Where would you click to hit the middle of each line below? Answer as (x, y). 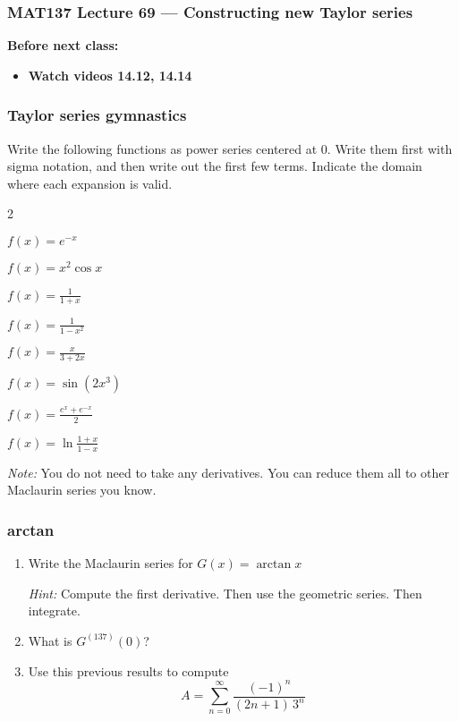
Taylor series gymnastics (97, 115)
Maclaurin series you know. (82, 490)
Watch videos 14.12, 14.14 (110, 75)
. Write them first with (390, 148)
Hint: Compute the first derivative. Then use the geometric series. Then (225, 593)
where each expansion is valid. (90, 183)
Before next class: (63, 45)
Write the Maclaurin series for (110, 563)
